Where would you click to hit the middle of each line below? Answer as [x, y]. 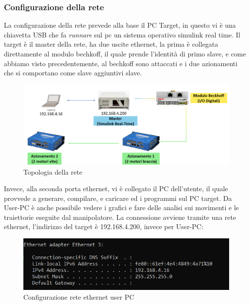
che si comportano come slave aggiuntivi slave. [73, 73]
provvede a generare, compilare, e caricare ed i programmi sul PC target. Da [118, 198]
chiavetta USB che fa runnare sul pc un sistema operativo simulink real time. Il [122, 34]
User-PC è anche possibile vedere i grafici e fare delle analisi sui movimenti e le [122, 207]
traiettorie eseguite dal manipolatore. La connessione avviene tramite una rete [120, 217]
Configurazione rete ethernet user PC [79, 296]
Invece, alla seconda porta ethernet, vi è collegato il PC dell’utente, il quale [116, 188]
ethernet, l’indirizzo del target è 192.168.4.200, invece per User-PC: [104, 226]
